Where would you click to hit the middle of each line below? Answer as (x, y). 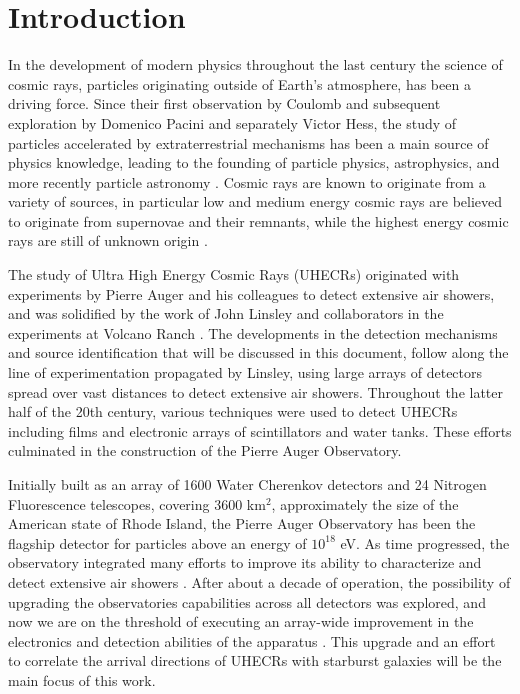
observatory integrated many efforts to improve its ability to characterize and (245, 562)
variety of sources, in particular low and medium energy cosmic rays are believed (255, 201)
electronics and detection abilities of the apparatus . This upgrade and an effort (252, 640)
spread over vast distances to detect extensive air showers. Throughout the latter (255, 391)
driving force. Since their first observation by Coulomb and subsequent (224, 103)
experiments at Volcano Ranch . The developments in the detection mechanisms (253, 332)
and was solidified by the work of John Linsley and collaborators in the (226, 313)
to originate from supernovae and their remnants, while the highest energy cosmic (258, 220)
